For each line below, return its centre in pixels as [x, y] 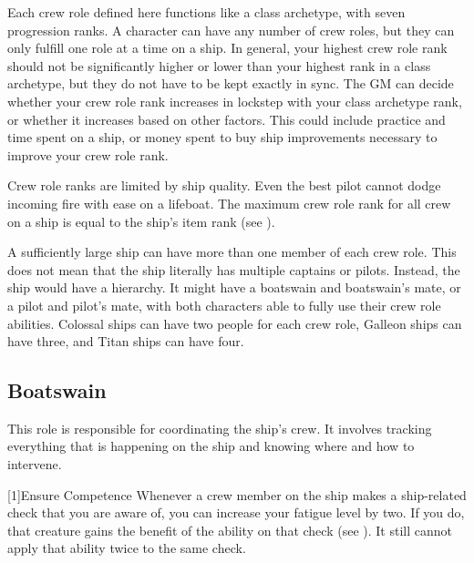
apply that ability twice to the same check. [127, 548]
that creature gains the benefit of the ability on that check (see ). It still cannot [230, 530]
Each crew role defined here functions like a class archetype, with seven [206, 12]
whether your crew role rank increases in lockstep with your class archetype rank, [235, 101]
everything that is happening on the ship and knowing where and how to [211, 446]
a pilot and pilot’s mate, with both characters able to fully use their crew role [224, 305]
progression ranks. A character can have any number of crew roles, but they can [231, 30]
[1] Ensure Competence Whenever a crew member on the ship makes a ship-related [237, 494]
